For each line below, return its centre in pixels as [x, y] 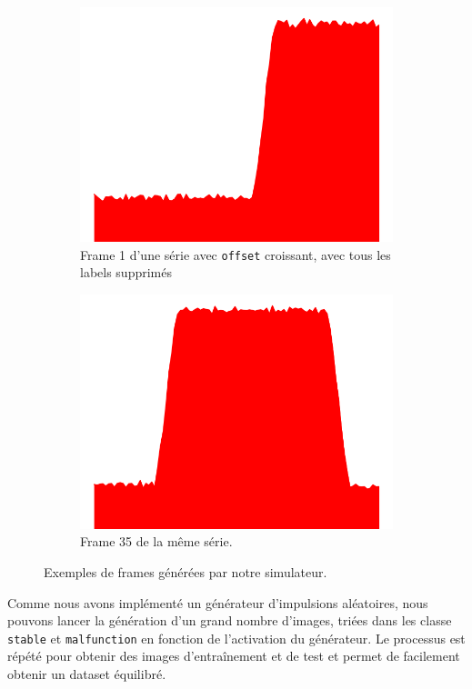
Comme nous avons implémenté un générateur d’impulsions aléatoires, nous [218, 602]
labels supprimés [126, 272]
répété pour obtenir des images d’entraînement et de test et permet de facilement [234, 656]
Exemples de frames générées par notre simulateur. [186, 572]
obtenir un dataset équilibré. [87, 674]
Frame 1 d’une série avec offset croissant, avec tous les [236, 254]
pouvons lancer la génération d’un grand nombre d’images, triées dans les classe [230, 620]
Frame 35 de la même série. [156, 541]
